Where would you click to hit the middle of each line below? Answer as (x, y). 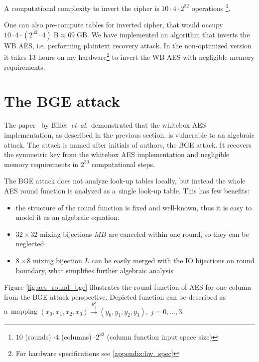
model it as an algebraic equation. (67, 217)
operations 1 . (211, 7)
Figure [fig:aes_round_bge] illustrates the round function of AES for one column (128, 287)
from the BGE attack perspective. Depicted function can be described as (115, 296)
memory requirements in (41, 164)
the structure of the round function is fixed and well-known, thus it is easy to (134, 207)
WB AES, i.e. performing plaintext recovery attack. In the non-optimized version (128, 45)
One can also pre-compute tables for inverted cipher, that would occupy (114, 25)
